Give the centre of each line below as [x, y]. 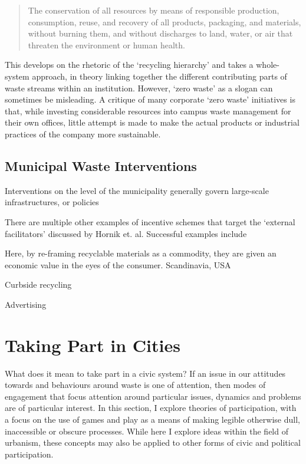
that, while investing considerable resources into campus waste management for [148, 111]
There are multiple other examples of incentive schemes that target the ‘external [150, 221]
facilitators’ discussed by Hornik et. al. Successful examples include [126, 233]
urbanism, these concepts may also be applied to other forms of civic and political [153, 442]
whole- [268, 65]
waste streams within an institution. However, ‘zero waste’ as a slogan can [139, 88]
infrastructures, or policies [52, 202]
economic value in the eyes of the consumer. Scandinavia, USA [118, 264]
